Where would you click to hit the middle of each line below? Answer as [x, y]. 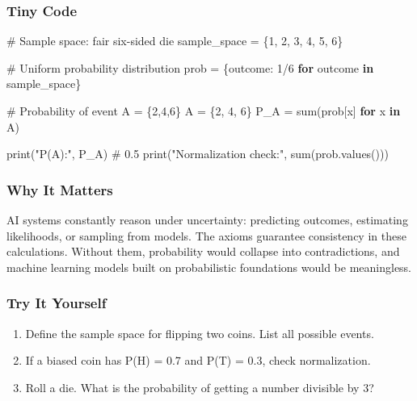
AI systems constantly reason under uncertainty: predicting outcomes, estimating [207, 219]
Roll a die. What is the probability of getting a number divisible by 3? [200, 387]
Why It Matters [60, 189]
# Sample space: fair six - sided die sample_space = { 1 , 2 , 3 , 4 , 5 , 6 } [175, 41]
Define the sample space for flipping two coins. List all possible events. [200, 333]
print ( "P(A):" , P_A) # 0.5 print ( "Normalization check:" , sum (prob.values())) [198, 154]
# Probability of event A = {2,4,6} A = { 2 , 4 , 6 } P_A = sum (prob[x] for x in [204, 111]
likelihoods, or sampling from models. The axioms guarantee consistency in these [206, 235]
